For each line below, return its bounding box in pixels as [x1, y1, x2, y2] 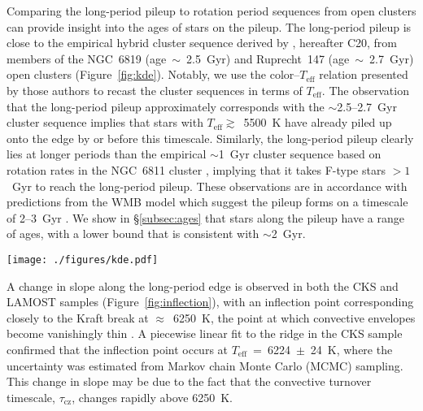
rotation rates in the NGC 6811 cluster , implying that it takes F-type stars [7, 161, 386, 178]
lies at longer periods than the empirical [7, 145, 207, 162]
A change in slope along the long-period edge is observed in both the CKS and [7, 277, 399, 294]
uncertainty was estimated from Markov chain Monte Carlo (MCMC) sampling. [7, 357, 403, 374]
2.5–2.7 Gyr [337, 97, 397, 115]
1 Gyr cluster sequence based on [218, 145, 382, 162]
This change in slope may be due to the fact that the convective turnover [7, 373, 372, 390]
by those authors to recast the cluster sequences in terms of [7, 81, 303, 98]
